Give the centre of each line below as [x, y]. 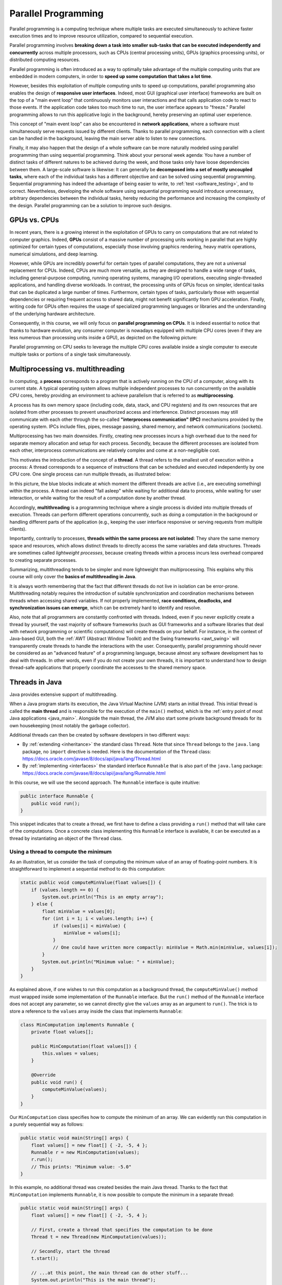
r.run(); [42, 1160]
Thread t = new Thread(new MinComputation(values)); [99, 1237]
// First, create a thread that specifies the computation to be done [122, 1229]
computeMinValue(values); [74, 1089]
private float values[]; [62, 1032]
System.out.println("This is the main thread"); [93, 1280]
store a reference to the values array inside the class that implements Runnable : [96, 1011]
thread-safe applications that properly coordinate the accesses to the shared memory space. [108, 668]
